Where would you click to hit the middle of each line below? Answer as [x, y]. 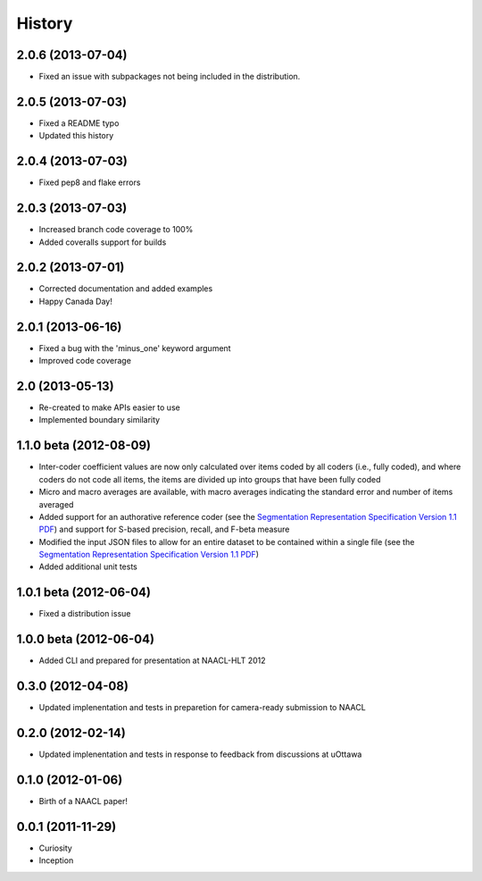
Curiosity [56, 848]
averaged [56, 504]
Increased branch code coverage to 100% [116, 230]
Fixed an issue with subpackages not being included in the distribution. [170, 77]
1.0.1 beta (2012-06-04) [84, 593]
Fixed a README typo [79, 123]
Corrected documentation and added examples [126, 289]
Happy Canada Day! [76, 301]
